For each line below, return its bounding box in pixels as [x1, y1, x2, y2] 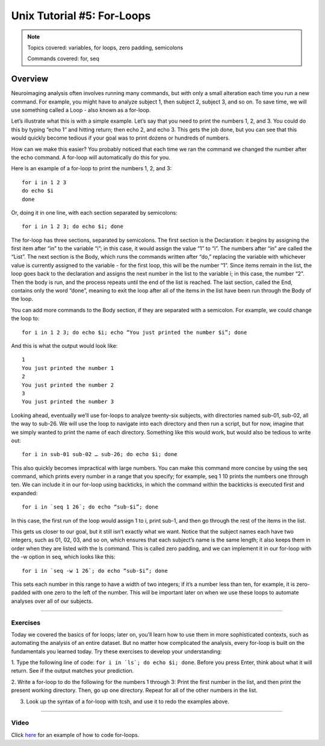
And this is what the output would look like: [11, 342, 118, 349]
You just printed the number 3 [22, 398, 114, 405]
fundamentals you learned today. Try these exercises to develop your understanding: [11, 647, 222, 655]
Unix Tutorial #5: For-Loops [11, 9, 151, 22]
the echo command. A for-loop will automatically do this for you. [11, 153, 171, 161]
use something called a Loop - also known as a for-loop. [11, 106, 151, 114]
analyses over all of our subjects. [11, 597, 93, 605]
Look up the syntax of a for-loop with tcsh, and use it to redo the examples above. [26, 698, 230, 705]
